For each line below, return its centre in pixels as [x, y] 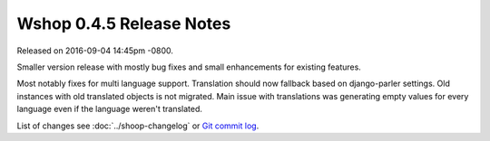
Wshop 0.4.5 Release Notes [124, 23]
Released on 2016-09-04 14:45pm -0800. [95, 51]
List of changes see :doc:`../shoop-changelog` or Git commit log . [138, 126]
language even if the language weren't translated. [110, 109]
